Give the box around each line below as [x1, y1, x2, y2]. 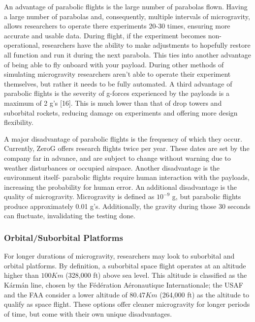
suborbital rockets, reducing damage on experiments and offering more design [4, 107, 238, 117]
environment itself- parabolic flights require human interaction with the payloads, [4, 172, 250, 182]
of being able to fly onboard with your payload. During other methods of [4, 59, 224, 69]
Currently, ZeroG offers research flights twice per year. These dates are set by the [4, 143, 250, 153]
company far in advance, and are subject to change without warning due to [4, 152, 231, 163]
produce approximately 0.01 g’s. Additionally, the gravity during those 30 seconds [4, 201, 251, 211]
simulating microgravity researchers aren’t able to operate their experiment [4, 69, 231, 79]
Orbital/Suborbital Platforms [4, 231, 123, 243]
